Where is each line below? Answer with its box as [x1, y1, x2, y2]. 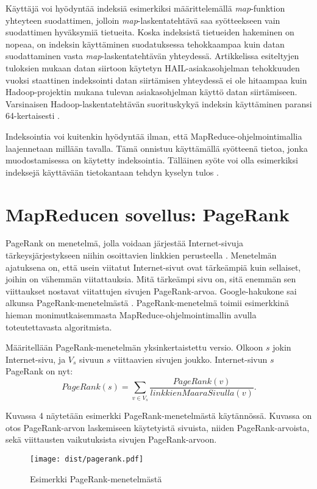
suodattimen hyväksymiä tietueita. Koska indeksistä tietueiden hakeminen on [5, 26, 294, 38]
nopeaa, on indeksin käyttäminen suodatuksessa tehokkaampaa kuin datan [5, 37, 285, 50]
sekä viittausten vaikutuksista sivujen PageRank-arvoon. [5, 433, 217, 446]
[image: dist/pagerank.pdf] [30, 454, 144, 463]
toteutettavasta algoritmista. [5, 320, 112, 333]
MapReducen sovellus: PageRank [5, 201, 290, 226]
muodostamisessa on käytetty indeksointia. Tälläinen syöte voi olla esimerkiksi [5, 154, 298, 166]
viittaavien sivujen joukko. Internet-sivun [113, 352, 268, 365]
